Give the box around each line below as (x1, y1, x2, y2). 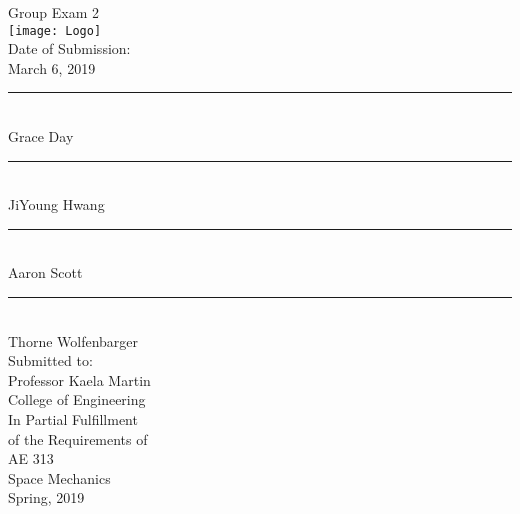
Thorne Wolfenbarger (8, 330, 139, 351)
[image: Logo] (8, 23, 102, 38)
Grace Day (8, 126, 74, 147)
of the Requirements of (8, 428, 148, 449)
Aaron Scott (8, 262, 83, 283)
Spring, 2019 (8, 487, 85, 508)
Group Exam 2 (8, 2, 99, 22)
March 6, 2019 (8, 57, 96, 78)
